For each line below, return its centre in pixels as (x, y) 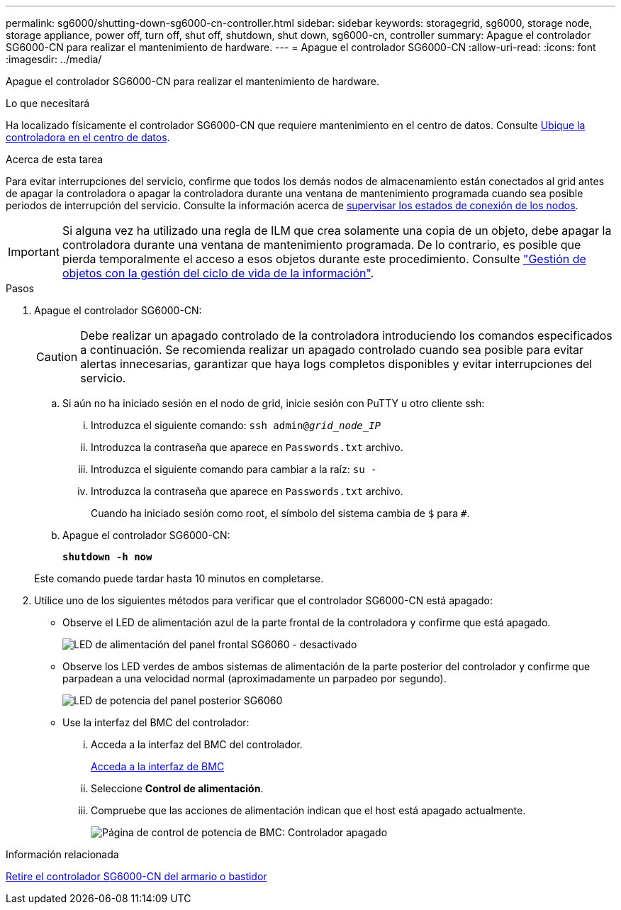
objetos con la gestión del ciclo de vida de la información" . (218, 273)
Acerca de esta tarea (55, 159)
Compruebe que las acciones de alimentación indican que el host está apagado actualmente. (308, 810)
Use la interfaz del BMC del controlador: (156, 722)
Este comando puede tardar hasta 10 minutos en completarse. (179, 578)
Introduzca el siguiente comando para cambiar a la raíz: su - (234, 469)
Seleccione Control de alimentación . (177, 788)
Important (34, 252)
